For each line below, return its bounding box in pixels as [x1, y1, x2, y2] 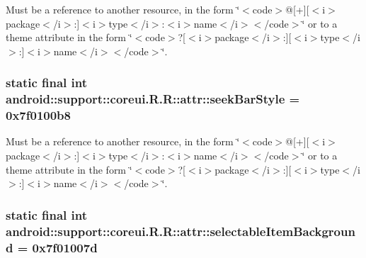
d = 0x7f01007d [6, 238, 98, 256]
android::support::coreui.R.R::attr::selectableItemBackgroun [6, 222, 355, 240]
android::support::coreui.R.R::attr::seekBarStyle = [6, 90, 300, 108]
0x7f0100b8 [6, 106, 71, 124]
